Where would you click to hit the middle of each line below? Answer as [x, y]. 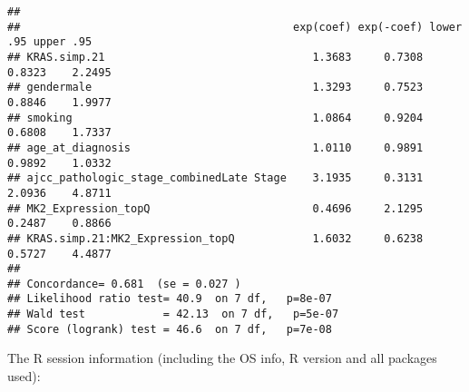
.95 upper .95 [50, 42]
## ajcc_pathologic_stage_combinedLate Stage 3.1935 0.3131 [215, 178]
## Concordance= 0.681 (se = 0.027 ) [124, 284]
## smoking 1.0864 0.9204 [215, 118]
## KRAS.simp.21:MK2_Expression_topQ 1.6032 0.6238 [215, 238]
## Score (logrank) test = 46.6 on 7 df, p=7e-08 [170, 329]
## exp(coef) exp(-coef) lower [235, 27]
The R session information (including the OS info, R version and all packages [222, 358]
